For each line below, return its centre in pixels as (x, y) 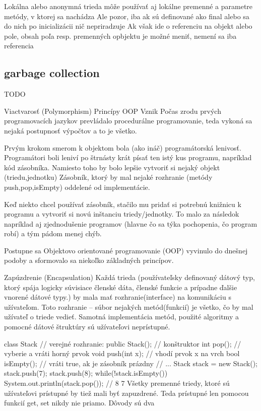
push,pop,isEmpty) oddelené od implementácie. (77, 187)
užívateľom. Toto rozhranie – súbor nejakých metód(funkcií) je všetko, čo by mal (129, 306)
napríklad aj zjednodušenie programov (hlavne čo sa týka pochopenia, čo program (131, 223)
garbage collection (52, 73)
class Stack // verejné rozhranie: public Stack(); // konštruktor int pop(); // (123, 343)
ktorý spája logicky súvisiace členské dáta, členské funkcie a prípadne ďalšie (121, 287)
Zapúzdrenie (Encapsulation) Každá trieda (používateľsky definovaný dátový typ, (129, 277)
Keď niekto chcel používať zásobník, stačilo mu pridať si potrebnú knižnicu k (123, 204)
